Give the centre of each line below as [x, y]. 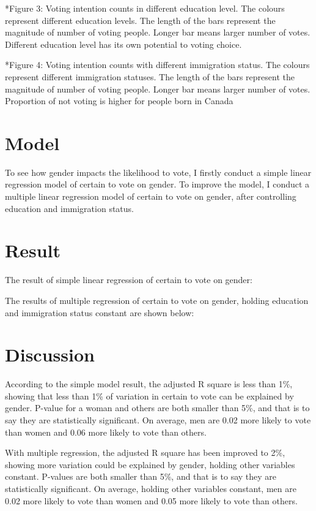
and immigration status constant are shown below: [100, 312]
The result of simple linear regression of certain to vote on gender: [129, 280]
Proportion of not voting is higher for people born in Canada [119, 101]
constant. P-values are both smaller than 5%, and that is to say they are [141, 476]
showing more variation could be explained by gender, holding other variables [150, 464]
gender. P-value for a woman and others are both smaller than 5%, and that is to [157, 408]
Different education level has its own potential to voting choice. [123, 44]
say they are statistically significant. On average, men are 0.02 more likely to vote [158, 420]
